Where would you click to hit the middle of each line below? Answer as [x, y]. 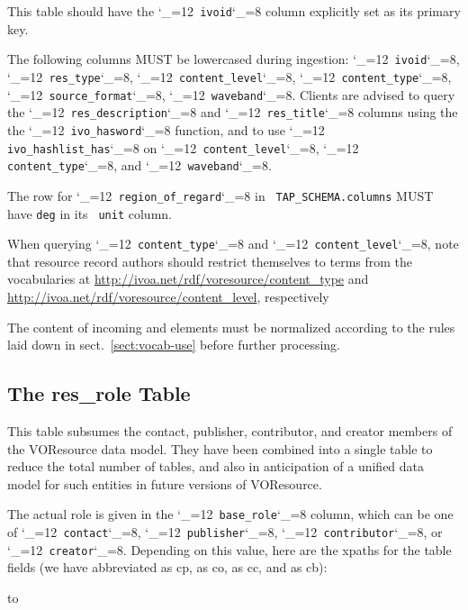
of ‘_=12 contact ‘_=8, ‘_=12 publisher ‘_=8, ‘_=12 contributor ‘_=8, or [225, 532]
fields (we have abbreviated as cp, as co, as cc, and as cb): [167, 567]
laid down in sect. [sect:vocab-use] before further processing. [174, 345]
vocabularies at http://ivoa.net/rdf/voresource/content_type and [188, 279]
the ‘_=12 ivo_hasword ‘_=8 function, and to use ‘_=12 [166, 129]
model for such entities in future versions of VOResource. [165, 483]
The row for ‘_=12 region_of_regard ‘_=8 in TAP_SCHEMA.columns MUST [220, 195]
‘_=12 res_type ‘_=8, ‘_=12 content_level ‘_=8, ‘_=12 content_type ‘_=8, [229, 76]
